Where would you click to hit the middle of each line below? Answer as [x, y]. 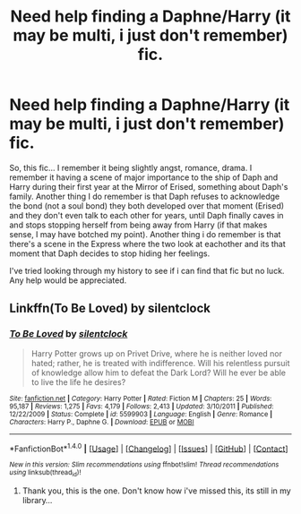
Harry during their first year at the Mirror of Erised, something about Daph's [149, 186]
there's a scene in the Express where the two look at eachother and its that [148, 244]
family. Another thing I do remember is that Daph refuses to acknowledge [145, 196]
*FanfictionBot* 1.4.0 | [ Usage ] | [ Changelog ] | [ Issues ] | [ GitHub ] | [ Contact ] [149, 448]
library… [37, 500]
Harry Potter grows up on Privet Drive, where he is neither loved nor [156, 353]
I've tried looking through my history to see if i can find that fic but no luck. [147, 270]
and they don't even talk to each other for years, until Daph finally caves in [146, 215]
